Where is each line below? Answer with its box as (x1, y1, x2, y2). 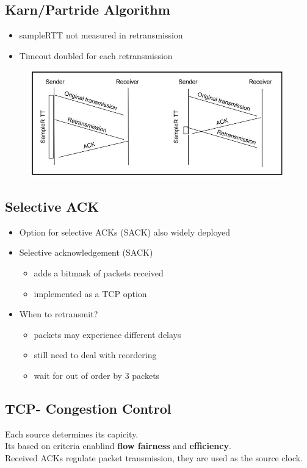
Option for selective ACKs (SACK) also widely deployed (19, 225, 230, 238)
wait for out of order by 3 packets (34, 369, 160, 381)
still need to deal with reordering (34, 348, 157, 361)
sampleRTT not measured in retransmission (19, 29, 183, 41)
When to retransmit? (19, 308, 98, 320)
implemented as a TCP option (34, 287, 147, 300)
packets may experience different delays (34, 328, 181, 340)
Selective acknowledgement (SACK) (19, 246, 153, 259)
